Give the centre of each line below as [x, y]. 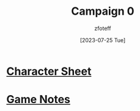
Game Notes [38, 100]
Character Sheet [49, 71]
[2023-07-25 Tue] [103, 40]
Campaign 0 [103, 11]
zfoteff [103, 28]
